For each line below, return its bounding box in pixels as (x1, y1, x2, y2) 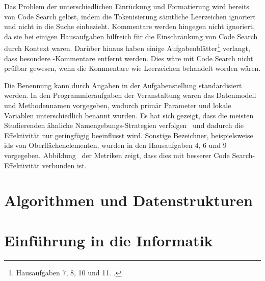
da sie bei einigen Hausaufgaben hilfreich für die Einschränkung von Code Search (4, 31, 258, 41)
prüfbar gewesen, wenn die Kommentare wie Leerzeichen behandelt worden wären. (4, 63, 261, 73)
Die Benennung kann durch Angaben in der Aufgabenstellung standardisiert (4, 80, 242, 90)
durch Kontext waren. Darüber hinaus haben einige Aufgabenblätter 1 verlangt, (4, 41, 250, 54)
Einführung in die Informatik (4, 229, 213, 250)
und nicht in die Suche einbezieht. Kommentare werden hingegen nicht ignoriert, (4, 21, 255, 32)
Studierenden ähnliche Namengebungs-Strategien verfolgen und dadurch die (4, 120, 244, 131)
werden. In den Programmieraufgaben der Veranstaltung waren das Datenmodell (4, 90, 256, 100)
